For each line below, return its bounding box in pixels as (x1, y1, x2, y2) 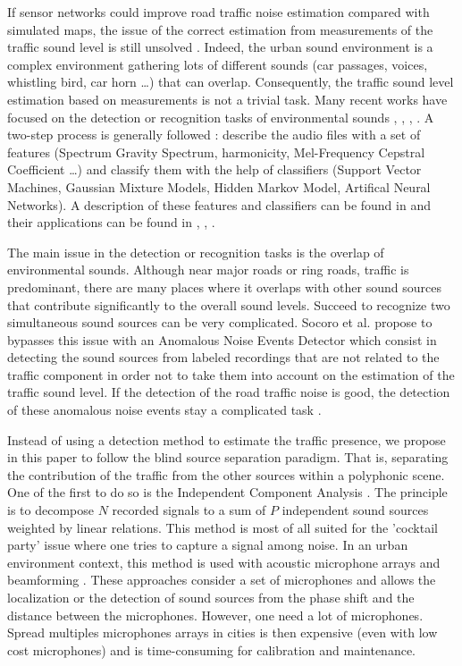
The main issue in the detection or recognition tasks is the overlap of (7, 242, 384, 261)
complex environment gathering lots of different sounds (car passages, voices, (7, 55, 428, 73)
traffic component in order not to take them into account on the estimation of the (7, 365, 455, 384)
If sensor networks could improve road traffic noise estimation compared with (7, 3, 430, 21)
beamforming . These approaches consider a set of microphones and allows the (7, 570, 436, 589)
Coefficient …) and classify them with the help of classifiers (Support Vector (7, 160, 422, 179)
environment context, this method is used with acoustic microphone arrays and (7, 552, 441, 571)
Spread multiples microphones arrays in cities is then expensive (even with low (7, 623, 438, 642)
